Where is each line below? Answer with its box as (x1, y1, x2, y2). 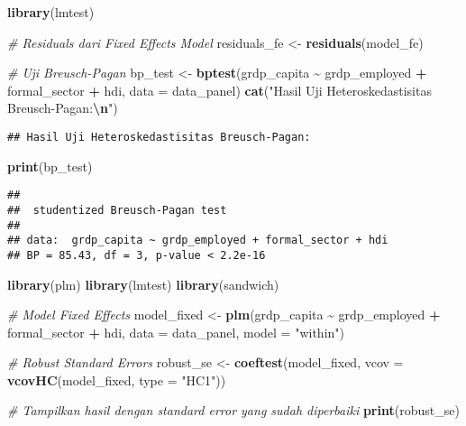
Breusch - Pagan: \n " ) (7, 98, 118, 117)
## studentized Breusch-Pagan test (7, 203, 227, 217)
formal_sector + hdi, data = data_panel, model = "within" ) (7, 322, 345, 341)
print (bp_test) (7, 156, 93, 175)
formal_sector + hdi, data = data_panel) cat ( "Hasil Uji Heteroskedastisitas (7, 80, 432, 99)
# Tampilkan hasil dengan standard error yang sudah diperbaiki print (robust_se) (7, 401, 460, 420)
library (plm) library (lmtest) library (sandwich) (7, 274, 279, 293)
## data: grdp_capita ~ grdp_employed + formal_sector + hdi (7, 234, 388, 247)
